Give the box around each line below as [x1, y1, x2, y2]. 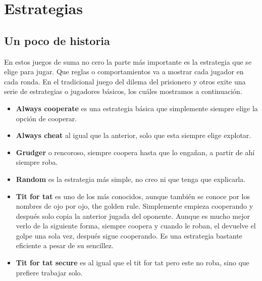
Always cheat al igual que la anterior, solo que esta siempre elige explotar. [16, 130, 251, 140]
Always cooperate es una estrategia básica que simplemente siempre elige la [16, 103, 258, 113]
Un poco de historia [4, 32, 110, 48]
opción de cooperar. [16, 113, 77, 123]
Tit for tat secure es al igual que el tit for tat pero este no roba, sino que [16, 257, 249, 268]
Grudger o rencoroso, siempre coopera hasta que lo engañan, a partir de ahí [16, 147, 255, 157]
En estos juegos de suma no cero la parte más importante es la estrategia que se [4, 56, 252, 67]
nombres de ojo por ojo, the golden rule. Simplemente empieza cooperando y [16, 201, 253, 211]
